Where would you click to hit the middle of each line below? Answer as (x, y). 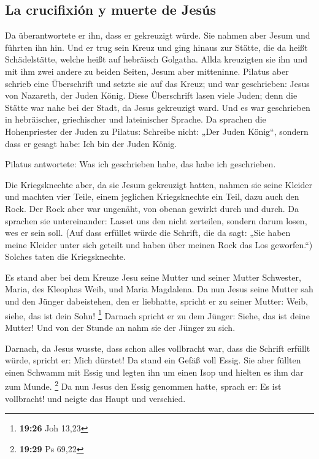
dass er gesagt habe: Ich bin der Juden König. (91, 143)
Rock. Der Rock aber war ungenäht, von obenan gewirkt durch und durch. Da (152, 208)
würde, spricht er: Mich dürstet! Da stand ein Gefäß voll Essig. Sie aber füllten (153, 360)
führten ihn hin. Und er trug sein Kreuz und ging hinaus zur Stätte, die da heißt (156, 47)
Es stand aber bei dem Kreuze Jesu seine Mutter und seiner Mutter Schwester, (153, 277)
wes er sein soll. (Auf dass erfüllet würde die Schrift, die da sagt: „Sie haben (148, 233)
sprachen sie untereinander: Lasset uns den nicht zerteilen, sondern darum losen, (156, 220)
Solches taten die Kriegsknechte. (65, 256)
